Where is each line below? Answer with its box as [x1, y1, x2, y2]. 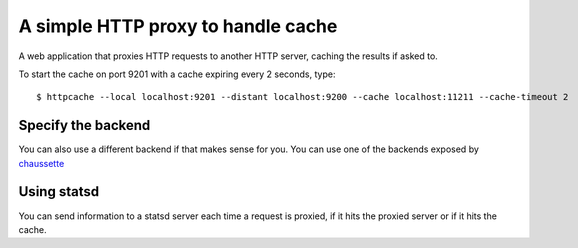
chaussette [18, 157, 65, 169]
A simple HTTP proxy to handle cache [18, 15, 338, 37]
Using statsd [18, 183, 100, 200]
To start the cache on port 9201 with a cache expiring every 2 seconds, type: [18, 68, 336, 80]
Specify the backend [18, 117, 151, 134]
